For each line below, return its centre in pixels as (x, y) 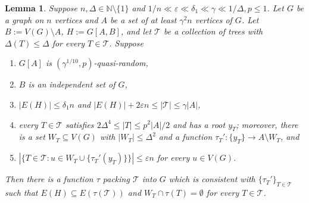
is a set (32, 137)
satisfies (80, 124)
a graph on (24, 19)
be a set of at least (143, 19)
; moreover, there (267, 124)
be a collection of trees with (213, 31)
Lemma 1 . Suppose (41, 8)
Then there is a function (49, 179)
